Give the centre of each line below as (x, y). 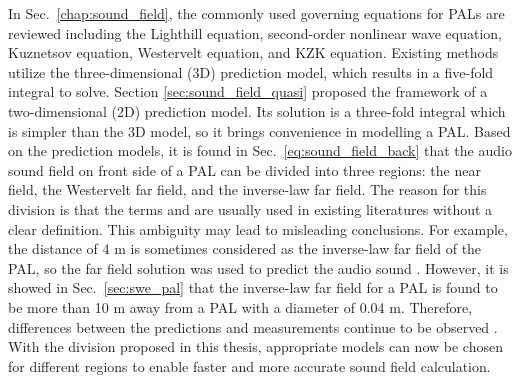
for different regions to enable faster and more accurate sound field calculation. (249, 365)
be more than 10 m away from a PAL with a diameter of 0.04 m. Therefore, (240, 306)
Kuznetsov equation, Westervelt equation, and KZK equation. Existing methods (253, 52)
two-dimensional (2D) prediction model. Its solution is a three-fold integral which (257, 110)
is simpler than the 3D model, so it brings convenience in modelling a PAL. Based (259, 130)
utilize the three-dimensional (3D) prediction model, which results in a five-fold (251, 71)
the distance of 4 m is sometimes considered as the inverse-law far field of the (245, 248)
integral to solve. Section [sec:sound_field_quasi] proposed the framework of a (248, 91)
